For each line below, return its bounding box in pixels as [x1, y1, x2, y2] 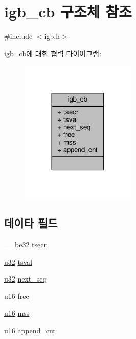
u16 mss [4, 308, 30, 318]
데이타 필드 [4, 215, 58, 231]
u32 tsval [4, 256, 32, 267]
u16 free [4, 290, 29, 301]
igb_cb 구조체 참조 [4, 1, 132, 22]
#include [4, 31, 33, 42]
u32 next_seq [4, 273, 47, 284]
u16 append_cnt [4, 325, 56, 335]
